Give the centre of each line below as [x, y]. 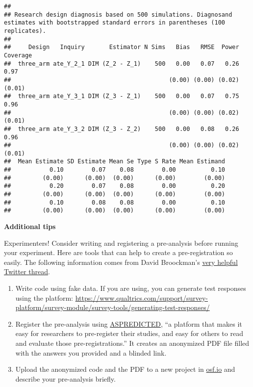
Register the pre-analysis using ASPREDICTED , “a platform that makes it [129, 323]
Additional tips [30, 226]
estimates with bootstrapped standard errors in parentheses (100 [115, 23]
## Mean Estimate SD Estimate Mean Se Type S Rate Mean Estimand [115, 162]
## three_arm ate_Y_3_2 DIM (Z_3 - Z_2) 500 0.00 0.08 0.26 [122, 129]
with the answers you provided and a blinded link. [91, 352]
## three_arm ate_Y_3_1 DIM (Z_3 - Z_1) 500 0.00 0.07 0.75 [122, 96]
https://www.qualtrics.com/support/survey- [141, 297]
